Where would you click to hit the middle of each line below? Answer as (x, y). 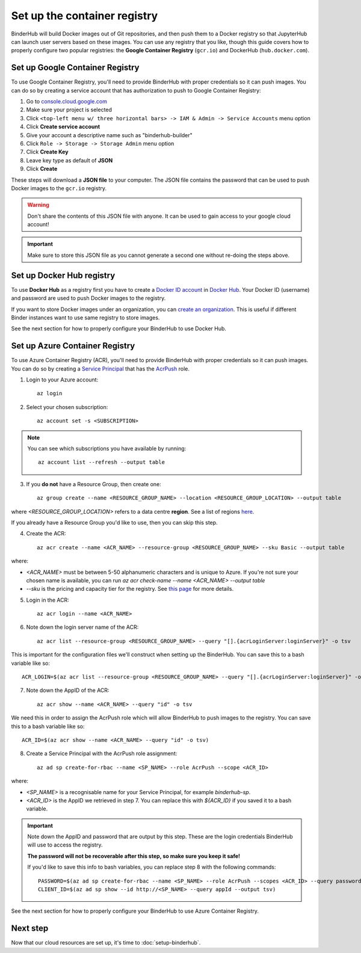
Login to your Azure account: (62, 380)
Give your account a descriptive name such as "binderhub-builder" (109, 135)
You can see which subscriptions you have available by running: (107, 448)
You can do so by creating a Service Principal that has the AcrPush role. (100, 369)
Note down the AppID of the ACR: (68, 690)
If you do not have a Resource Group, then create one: (94, 484)
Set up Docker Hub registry (63, 275)
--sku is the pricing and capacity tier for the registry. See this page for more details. (130, 589)
